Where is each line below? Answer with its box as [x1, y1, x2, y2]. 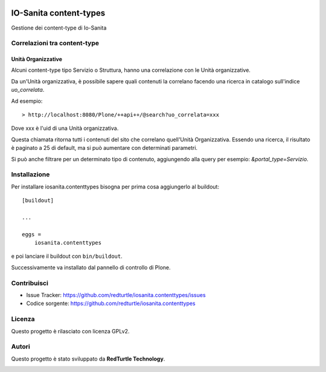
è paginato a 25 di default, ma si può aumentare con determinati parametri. [11, 144, 198, 152]
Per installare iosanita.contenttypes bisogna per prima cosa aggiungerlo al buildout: [11, 183, 220, 190]
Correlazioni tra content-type [11, 39, 100, 48]
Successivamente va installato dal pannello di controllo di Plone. [11, 263, 171, 271]
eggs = [22, 231, 42, 238]
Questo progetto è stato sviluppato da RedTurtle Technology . [11, 355, 165, 362]
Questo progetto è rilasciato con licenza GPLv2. [11, 327, 130, 335]
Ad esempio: [11, 97, 43, 104]
